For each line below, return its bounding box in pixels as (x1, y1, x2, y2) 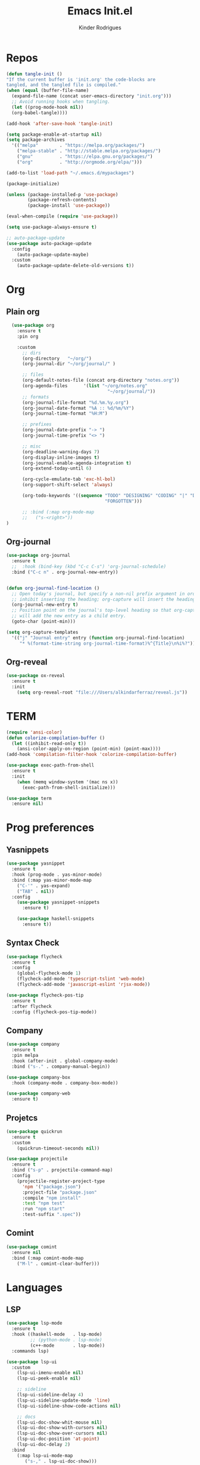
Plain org (6, 307, 40, 317)
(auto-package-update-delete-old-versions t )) (17, 263, 135, 269)
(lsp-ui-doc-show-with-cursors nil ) (17, 1425, 108, 1431)
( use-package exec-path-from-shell (6, 762, 95, 768)
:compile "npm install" (21, 1195, 82, 1201)
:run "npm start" (21, 1206, 65, 1212)
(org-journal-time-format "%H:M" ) (21, 410, 108, 416)
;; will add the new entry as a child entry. (11, 613, 127, 619)
